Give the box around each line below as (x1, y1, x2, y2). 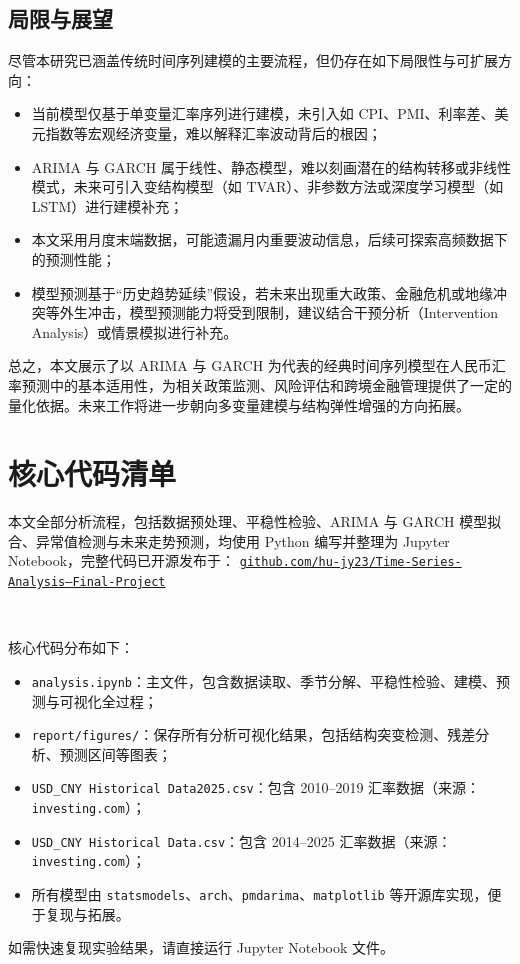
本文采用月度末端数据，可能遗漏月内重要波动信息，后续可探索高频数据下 (31, 229, 508, 250)
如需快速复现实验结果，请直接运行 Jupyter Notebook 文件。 (8, 937, 395, 958)
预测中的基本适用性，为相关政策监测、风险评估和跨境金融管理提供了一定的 (21, 374, 512, 395)
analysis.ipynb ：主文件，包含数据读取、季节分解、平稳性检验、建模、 (31, 670, 497, 691)
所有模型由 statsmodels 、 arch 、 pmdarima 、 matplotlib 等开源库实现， (31, 884, 488, 905)
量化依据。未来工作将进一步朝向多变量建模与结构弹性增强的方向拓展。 (8, 394, 470, 415)
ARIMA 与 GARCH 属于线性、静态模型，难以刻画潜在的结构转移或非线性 (31, 156, 511, 177)
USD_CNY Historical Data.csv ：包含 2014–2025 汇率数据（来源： (31, 830, 452, 851)
